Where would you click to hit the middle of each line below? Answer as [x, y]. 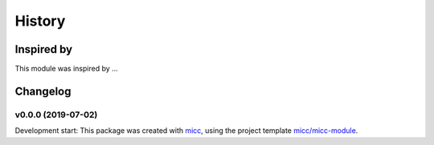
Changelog [43, 91]
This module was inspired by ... [66, 69]
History [40, 21]
